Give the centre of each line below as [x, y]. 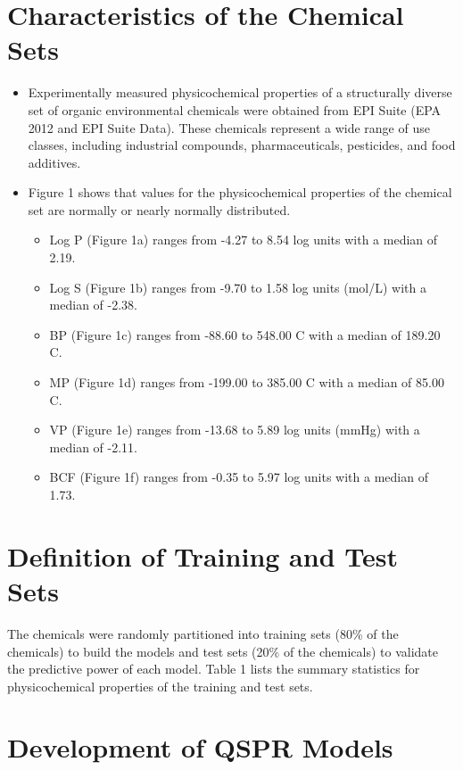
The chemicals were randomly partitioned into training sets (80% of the [203, 633]
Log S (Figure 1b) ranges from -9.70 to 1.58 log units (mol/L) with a [238, 287]
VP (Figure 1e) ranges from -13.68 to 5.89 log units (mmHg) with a [235, 430]
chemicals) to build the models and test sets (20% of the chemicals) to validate [223, 651]
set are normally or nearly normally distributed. [159, 209]
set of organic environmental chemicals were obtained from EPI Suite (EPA [235, 109]
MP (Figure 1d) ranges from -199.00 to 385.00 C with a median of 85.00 [247, 382]
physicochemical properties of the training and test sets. [160, 686]
